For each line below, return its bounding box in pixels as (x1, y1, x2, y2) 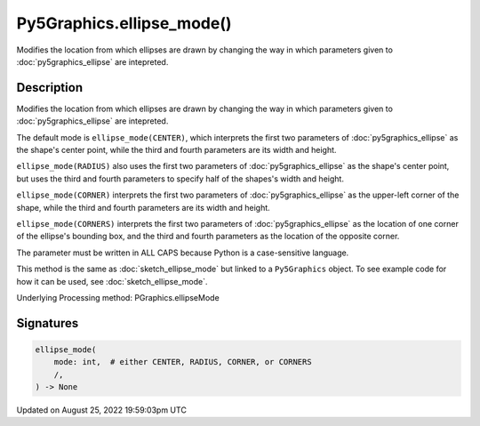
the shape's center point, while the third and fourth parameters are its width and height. (16, 145, 337, 156)
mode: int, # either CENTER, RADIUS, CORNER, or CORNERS (53, 357, 312, 367)
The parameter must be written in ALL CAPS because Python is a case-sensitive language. (16, 247, 349, 258)
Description (16, 80, 84, 95)
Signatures (16, 316, 79, 331)
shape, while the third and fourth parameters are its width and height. (16, 202, 270, 213)
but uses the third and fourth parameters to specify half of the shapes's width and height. (16, 173, 344, 184)
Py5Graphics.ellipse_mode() (16, 13, 232, 33)
